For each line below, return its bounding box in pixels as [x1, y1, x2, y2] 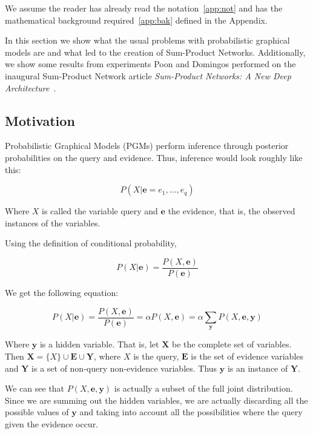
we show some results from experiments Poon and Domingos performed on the [5, 58, 296, 70]
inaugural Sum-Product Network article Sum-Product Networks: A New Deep [5, 69, 291, 82]
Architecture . [5, 81, 56, 94]
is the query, [133, 350, 179, 363]
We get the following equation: [5, 286, 119, 298]
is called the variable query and [42, 205, 158, 217]
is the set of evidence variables [191, 350, 304, 363]
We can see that [5, 382, 65, 395]
